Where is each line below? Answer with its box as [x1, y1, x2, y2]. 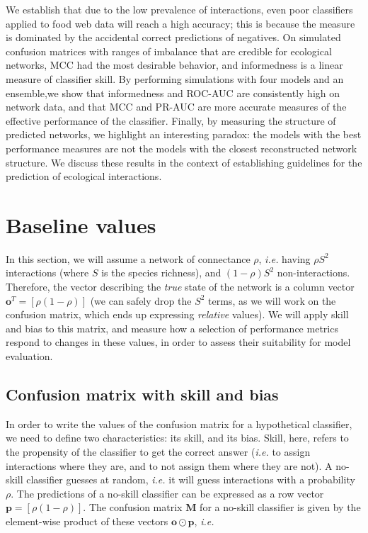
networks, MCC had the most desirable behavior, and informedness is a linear [6, 57, 343, 72]
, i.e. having [258, 251, 311, 266]
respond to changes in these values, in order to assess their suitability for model [6, 335, 351, 349]
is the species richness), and [101, 265, 222, 280]
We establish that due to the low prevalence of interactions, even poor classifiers [6, 2, 353, 16]
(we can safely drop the [90, 293, 192, 308]
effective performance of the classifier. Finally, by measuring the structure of [6, 113, 336, 128]
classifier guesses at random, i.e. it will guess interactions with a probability [26, 472, 355, 487]
